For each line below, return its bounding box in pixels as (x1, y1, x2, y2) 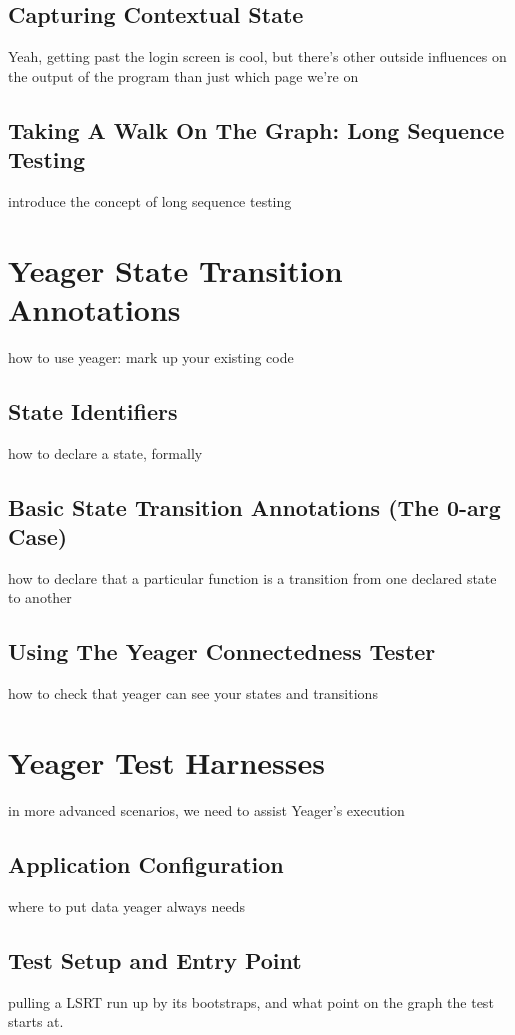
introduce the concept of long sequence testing (8, 190, 292, 211)
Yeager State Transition (8, 249, 343, 290)
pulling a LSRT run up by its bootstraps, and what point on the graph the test (8, 991, 494, 1012)
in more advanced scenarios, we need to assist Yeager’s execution (8, 799, 405, 820)
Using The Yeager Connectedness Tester (8, 636, 436, 667)
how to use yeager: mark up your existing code (8, 346, 294, 367)
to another (8, 587, 72, 608)
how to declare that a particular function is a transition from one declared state (8, 567, 497, 588)
